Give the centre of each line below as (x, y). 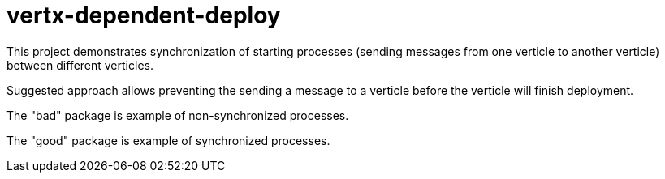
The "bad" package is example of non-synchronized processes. (178, 115)
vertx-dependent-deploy (144, 15)
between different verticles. (80, 65)
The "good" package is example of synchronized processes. (168, 140)
